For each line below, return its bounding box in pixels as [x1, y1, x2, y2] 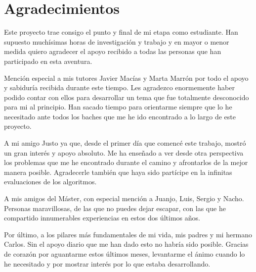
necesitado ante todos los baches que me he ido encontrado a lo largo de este [4, 111, 236, 121]
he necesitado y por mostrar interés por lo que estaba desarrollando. [4, 258, 211, 269]
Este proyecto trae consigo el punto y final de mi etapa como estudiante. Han [4, 27, 238, 37]
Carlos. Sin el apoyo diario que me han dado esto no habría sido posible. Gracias [4, 239, 249, 249]
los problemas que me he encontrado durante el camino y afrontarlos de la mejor [4, 157, 248, 167]
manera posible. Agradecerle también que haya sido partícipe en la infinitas [4, 166, 232, 177]
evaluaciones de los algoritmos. [4, 176, 97, 187]
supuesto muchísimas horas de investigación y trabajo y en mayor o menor [4, 36, 229, 47]
